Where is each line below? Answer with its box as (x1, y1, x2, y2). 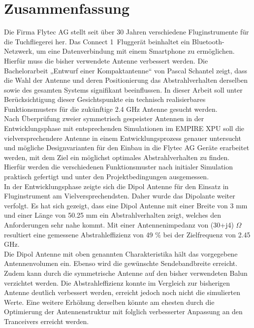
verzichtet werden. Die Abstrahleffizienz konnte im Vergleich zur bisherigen (4, 277, 230, 288)
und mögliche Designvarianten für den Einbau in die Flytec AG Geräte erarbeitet (4, 142, 250, 153)
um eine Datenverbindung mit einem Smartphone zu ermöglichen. (36, 46, 235, 56)
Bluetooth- (192, 36, 224, 46)
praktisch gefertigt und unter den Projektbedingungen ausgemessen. (4, 171, 209, 182)
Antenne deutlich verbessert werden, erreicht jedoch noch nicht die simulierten (4, 287, 240, 297)
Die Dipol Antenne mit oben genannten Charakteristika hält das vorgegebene (4, 248, 238, 259)
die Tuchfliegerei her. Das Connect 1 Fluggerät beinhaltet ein (4, 36, 190, 46)
